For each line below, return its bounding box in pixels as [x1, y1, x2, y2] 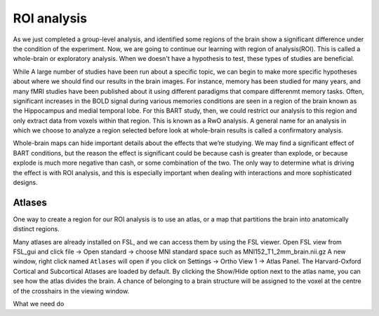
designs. [13, 179, 38, 187]
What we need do [13, 300, 65, 308]
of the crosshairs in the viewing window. [13, 287, 130, 295]
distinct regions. [13, 225, 60, 233]
